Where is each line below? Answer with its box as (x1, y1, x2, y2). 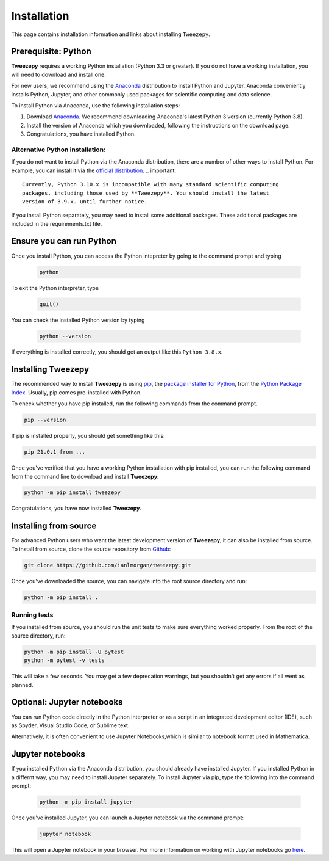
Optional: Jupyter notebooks (11, 697, 123, 708)
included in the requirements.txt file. (11, 220, 102, 227)
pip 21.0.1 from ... (24, 449, 85, 456)
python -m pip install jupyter (39, 798, 133, 805)
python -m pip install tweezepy (24, 489, 121, 496)
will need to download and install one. (11, 71, 106, 78)
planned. (11, 681, 34, 688)
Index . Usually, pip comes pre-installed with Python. (11, 388, 143, 396)
